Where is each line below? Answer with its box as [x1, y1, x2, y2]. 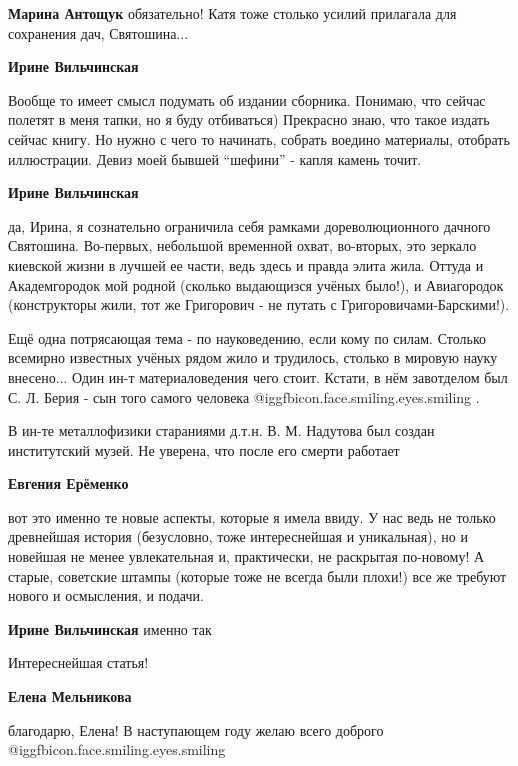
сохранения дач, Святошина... [8, 22, 189, 43]
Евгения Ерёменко [8, 473, 129, 494]
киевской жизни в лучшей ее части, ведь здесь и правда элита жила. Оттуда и [8, 254, 484, 275]
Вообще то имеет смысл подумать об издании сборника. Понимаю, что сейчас [8, 89, 486, 110]
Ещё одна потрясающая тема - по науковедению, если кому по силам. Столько [8, 327, 487, 348]
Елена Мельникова [8, 686, 132, 707]
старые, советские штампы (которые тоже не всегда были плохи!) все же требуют [8, 565, 507, 586]
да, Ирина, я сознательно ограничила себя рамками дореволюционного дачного [8, 215, 491, 236]
